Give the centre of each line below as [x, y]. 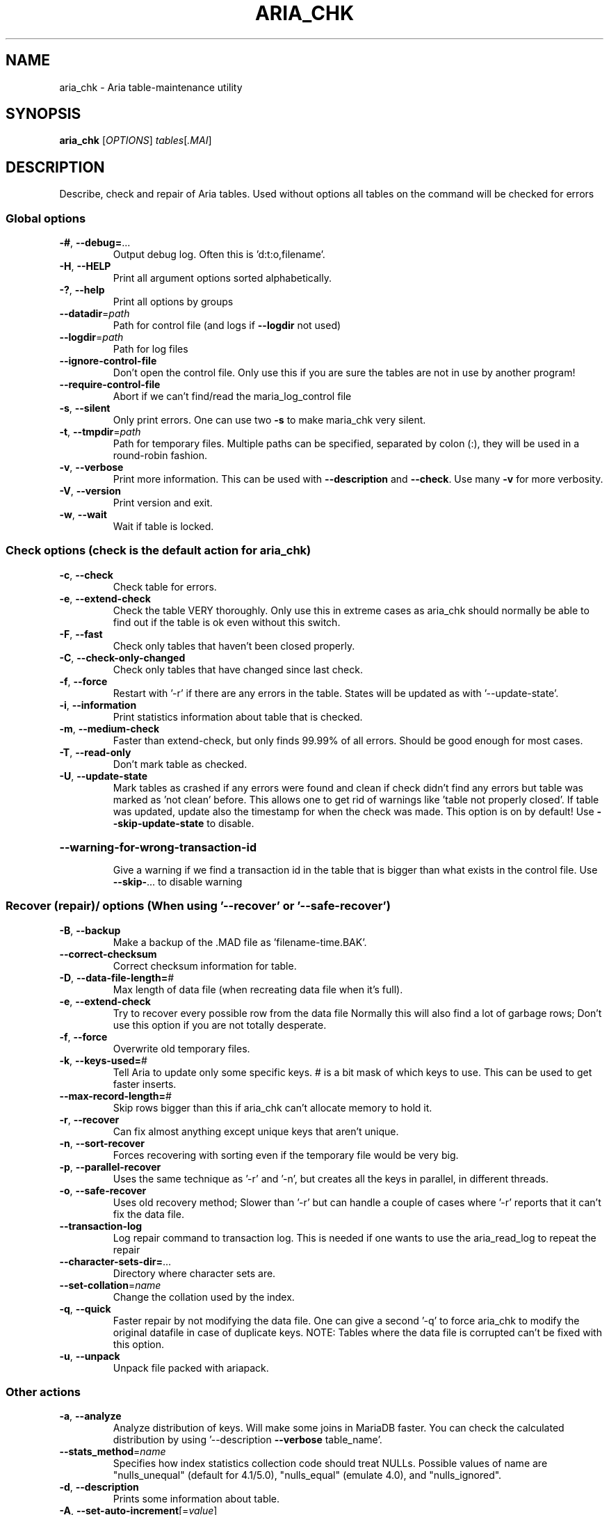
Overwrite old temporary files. [181, 1048]
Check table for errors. [165, 586]
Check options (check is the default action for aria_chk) [159, 551]
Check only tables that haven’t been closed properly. [234, 646]
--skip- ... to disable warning [178, 881]
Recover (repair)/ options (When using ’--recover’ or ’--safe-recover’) [198, 906]
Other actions [43, 1392]
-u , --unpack [90, 1356]
